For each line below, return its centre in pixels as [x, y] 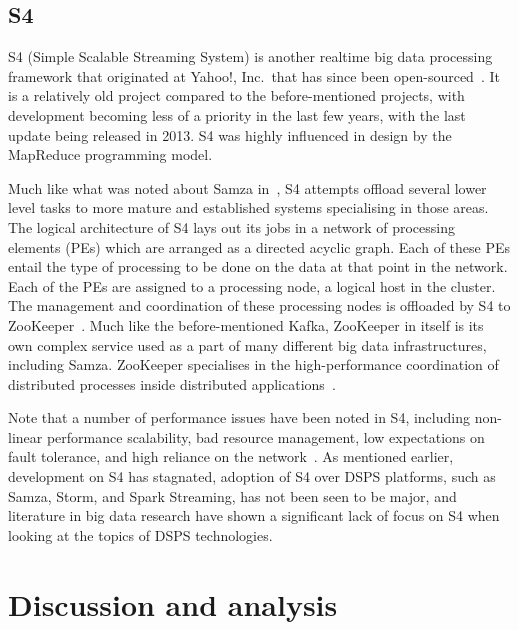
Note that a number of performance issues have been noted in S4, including [239, 417]
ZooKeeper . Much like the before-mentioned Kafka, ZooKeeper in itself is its [246, 324]
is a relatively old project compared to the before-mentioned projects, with [236, 95]
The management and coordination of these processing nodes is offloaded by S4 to [259, 305]
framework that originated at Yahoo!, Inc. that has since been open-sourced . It [254, 75]
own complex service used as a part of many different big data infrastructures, [247, 344]
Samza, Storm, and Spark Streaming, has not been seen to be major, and [232, 495]
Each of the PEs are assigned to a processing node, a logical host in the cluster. [252, 285]
